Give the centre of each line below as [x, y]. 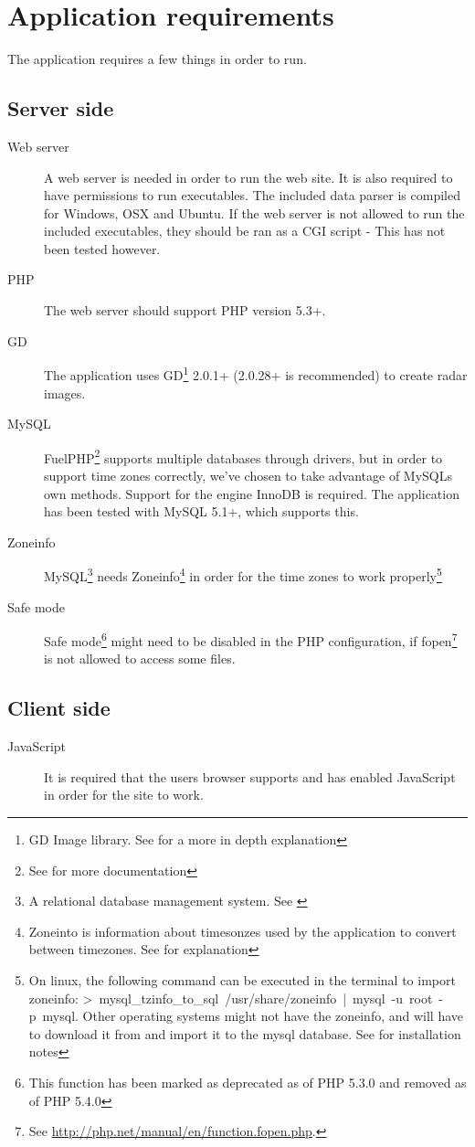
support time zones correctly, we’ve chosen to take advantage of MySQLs [248, 475]
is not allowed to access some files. [140, 658]
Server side [61, 108]
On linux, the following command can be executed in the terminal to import [242, 979]
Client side [59, 708]
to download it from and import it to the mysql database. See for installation [245, 1033]
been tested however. [102, 248]
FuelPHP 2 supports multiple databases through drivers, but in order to [243, 456]
